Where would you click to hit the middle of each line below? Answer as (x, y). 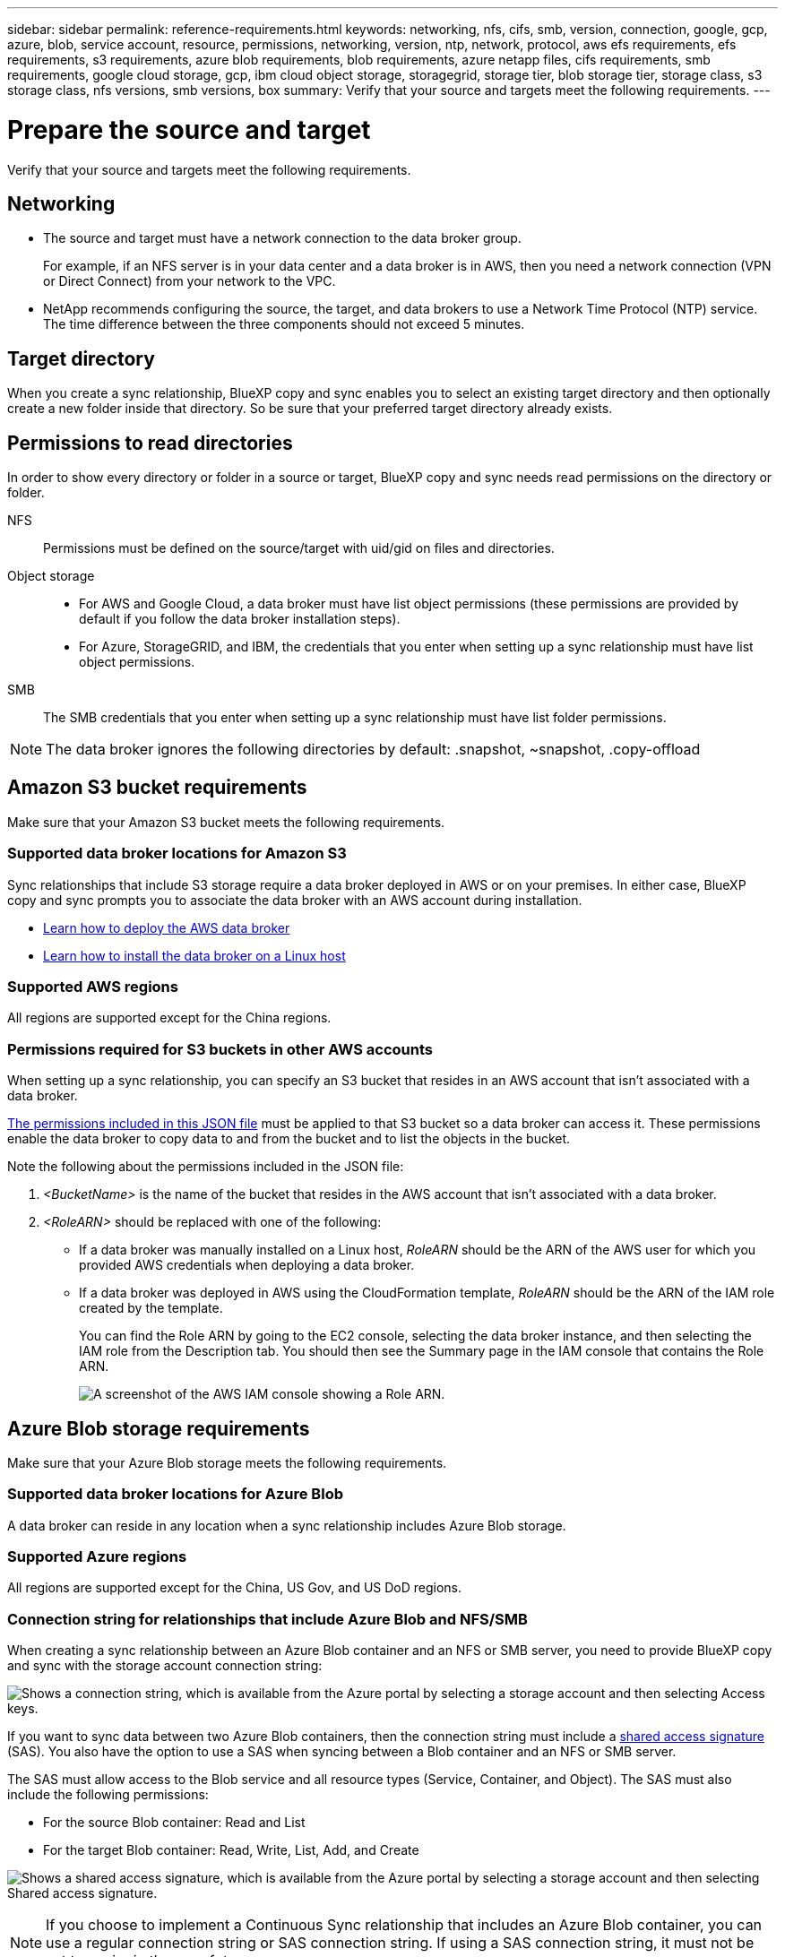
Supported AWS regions (93, 987)
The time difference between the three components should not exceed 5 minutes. (284, 324)
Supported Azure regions (97, 1557)
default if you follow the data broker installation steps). (240, 619)
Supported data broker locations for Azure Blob (175, 1494)
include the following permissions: (108, 1795)
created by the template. (151, 1308)
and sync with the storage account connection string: (165, 1666)
